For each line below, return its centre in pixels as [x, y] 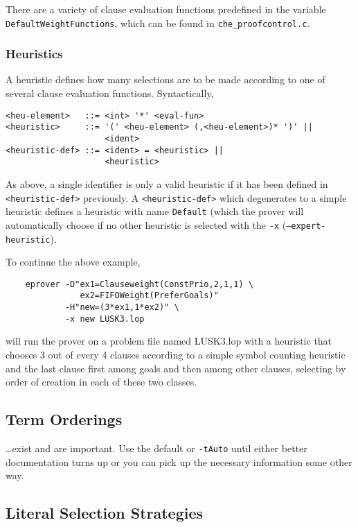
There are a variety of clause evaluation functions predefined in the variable [166, 9]
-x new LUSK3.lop [105, 319]
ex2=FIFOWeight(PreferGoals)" [149, 296]
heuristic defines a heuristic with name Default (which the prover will [155, 211]
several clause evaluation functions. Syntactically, [110, 93]
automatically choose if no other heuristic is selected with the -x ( [146, 224]
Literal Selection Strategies [105, 513]
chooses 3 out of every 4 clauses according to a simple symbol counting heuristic [176, 354]
